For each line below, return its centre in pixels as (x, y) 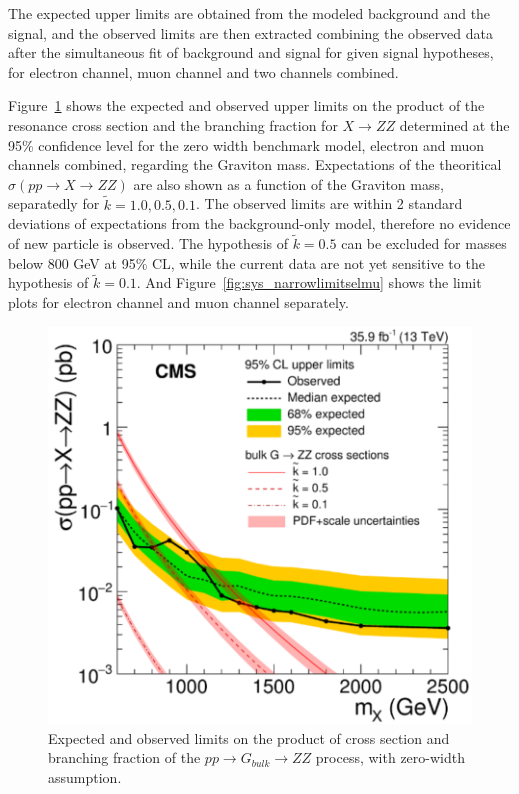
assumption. (85, 776)
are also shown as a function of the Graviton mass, (288, 183)
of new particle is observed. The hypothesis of (148, 242)
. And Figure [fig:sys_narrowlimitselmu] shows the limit (309, 282)
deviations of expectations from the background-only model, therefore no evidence (259, 223)
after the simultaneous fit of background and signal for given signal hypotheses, (251, 52)
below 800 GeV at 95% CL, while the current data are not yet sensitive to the (246, 262)
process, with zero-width (390, 757)
